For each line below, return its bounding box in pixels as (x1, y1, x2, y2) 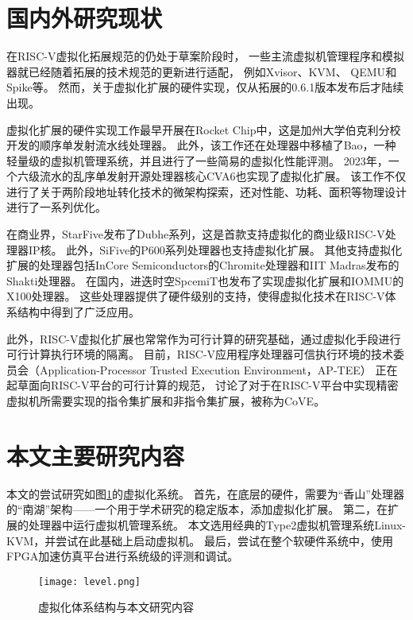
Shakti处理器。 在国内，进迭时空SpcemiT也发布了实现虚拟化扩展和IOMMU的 (6, 272, 404, 289)
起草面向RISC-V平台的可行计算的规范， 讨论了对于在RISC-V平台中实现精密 (6, 377, 399, 393)
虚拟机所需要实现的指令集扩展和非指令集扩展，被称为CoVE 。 (6, 393, 326, 409)
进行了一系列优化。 (6, 199, 106, 215)
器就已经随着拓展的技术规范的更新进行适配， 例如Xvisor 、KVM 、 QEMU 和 (6, 63, 397, 79)
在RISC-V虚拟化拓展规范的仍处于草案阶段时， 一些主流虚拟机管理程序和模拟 (6, 48, 405, 64)
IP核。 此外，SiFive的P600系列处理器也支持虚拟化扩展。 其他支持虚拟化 (28, 241, 403, 258)
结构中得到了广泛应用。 (17, 304, 140, 320)
